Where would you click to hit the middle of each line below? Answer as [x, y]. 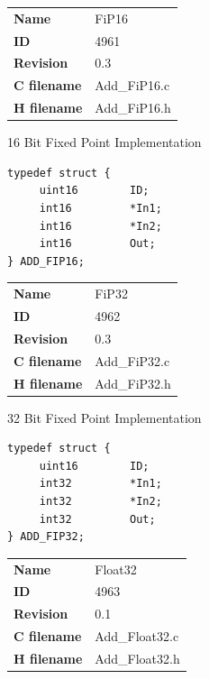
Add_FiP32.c [132, 360]
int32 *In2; [100, 501]
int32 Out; [97, 519]
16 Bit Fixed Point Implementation [104, 142]
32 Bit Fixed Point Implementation [104, 417]
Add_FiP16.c [132, 85]
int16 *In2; [100, 226]
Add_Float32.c [137, 636]
